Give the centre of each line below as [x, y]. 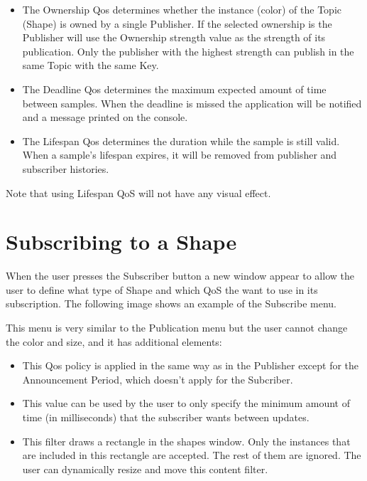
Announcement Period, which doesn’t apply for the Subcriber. [158, 379]
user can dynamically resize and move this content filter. [145, 469]
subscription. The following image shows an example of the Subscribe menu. [171, 303]
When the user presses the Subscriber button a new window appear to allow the [180, 276]
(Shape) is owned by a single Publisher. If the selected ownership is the [177, 23]
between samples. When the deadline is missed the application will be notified [192, 103]
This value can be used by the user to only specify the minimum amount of [186, 403]
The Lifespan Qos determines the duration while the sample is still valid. [181, 141]
